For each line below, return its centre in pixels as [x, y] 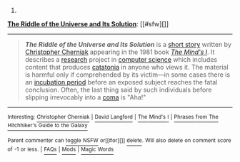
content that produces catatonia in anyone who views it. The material [126, 67]
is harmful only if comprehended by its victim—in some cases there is [127, 75]
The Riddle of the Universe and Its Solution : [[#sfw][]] [88, 24]
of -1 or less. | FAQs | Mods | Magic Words [61, 149]
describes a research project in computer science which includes [121, 59]
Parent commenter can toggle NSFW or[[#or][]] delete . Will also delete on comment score [119, 141]
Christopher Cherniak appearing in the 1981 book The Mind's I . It [120, 52]
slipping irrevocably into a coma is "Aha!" [85, 97]
